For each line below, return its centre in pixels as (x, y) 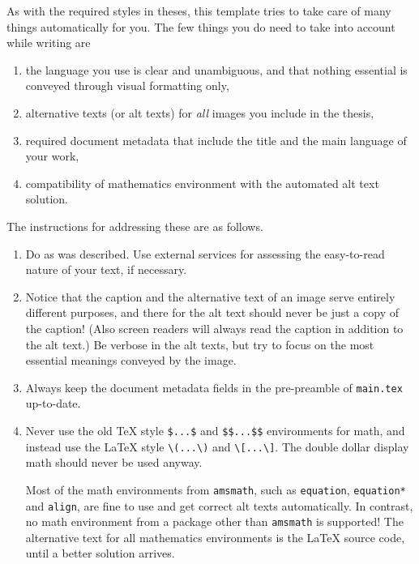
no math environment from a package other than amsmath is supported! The (214, 521)
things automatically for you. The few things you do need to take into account (201, 26)
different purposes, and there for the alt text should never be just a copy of (212, 312)
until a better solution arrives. (100, 553)
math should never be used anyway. (114, 462)
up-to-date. (53, 403)
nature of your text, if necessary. (106, 269)
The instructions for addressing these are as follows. (135, 226)
